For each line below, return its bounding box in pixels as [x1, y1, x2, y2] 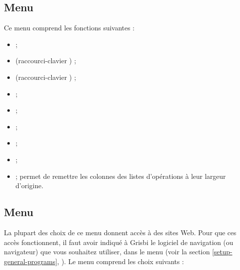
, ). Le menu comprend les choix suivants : [57, 256, 184, 266]
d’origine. [15, 180, 44, 191]
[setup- [212, 246, 233, 257]
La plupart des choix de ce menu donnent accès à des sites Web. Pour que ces [4, 227, 237, 237]
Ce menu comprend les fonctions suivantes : [4, 23, 135, 33]
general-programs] [4, 256, 58, 266]
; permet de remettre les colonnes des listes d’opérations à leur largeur [15, 171, 226, 181]
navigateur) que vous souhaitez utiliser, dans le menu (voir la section [4, 246, 210, 257]
